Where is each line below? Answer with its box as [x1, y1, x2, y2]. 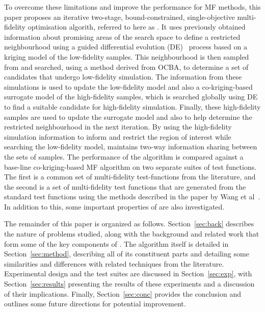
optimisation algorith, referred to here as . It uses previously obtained [28, 21, 246, 32]
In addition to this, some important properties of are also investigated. [4, 201, 225, 212]
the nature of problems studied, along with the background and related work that [4, 228, 259, 239]
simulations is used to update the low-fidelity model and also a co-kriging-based [4, 81, 253, 92]
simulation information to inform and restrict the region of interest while [4, 131, 231, 142]
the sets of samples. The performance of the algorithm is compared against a [4, 151, 244, 162]
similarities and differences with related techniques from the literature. [4, 258, 224, 269]
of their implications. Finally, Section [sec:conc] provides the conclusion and [4, 288, 241, 299]
